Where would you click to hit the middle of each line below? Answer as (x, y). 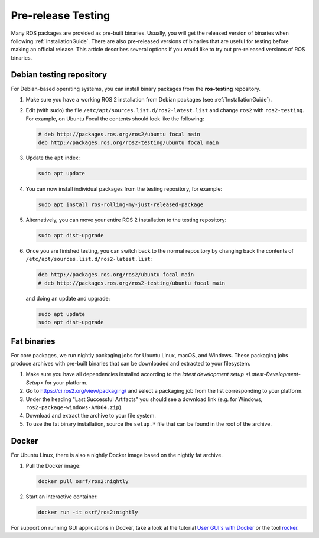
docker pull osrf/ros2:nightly (84, 482)
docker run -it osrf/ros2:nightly (88, 513)
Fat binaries (33, 341)
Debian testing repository (59, 75)
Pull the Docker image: (53, 466)
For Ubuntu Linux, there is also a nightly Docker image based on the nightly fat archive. (117, 455)
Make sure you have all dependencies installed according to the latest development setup (135, 374)
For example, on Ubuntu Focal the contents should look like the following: (115, 119)
